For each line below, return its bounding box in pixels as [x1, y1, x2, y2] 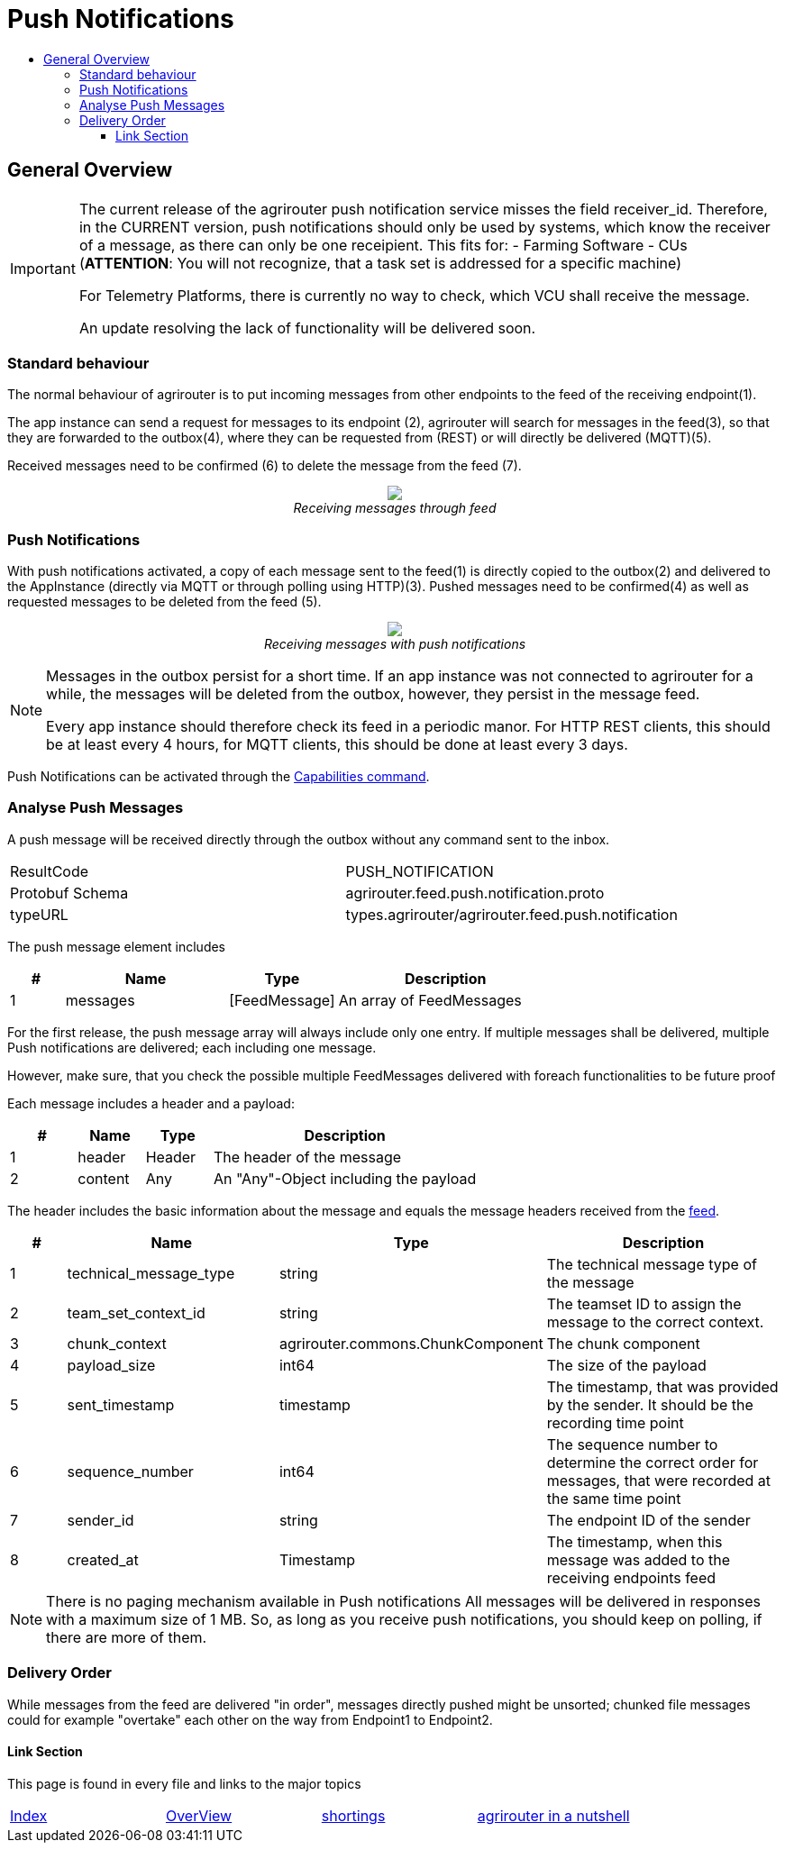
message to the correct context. [546, 1312, 764, 1331]
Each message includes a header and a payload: [7, 1095, 295, 1111]
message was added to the [546, 1550, 731, 1569]
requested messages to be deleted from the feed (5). [7, 594, 322, 610]
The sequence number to [546, 1435, 718, 1454]
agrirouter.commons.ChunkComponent [278, 1334, 543, 1353]
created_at [67, 1550, 139, 1569]
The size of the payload [546, 1355, 707, 1374]
